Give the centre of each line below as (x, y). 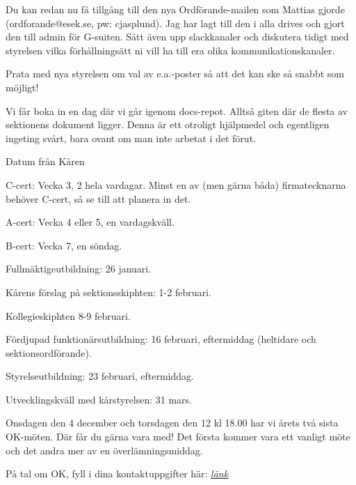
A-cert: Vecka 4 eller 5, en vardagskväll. (90, 222)
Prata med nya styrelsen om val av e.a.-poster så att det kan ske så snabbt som (175, 74)
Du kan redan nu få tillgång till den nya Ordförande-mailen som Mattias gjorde (175, 9)
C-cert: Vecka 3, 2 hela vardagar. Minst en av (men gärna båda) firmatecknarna (176, 184)
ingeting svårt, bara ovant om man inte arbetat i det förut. (131, 138)
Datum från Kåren (45, 161)
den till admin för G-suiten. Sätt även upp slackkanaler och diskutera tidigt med (177, 37)
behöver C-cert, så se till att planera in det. (98, 198)
